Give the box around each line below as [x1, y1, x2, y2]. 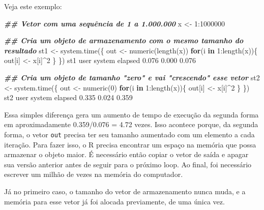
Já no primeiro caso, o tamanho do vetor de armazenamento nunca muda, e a [4, 186, 246, 196]
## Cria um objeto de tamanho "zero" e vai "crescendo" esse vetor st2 [4, 72, 260, 82]
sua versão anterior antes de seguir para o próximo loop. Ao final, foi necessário [4, 159, 252, 169]
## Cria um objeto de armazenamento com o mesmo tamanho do [4, 35, 244, 46]
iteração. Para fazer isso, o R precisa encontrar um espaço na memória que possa [4, 139, 256, 149]
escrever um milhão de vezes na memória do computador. [4, 169, 183, 179]
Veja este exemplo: [4, 1, 62, 11]
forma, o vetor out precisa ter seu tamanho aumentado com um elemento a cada [4, 129, 255, 139]
